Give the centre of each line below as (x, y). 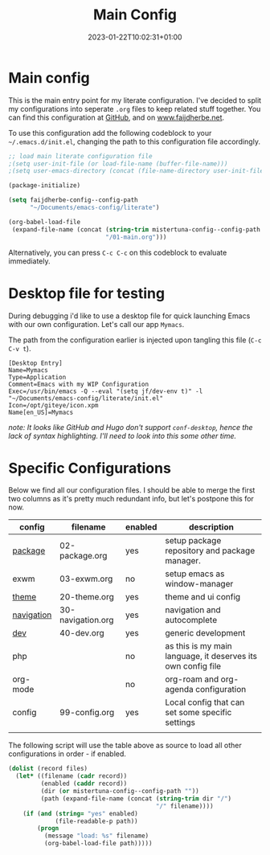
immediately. (29, 261)
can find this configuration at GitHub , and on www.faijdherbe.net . (117, 117)
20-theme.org (87, 597)
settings (180, 722)
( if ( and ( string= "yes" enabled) (80, 813)
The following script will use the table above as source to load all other (125, 746)
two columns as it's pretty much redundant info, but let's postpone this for (131, 499)
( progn (48, 828)
